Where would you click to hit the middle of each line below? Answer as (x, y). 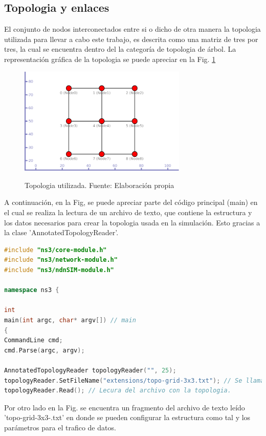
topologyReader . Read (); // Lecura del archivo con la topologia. (118, 391)
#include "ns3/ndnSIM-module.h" (59, 270)
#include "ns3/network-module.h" (61, 260)
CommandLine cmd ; (34, 340)
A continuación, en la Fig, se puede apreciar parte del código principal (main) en (131, 202)
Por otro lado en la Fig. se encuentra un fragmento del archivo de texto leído (125, 407)
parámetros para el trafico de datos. (60, 427)
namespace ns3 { (32, 290)
